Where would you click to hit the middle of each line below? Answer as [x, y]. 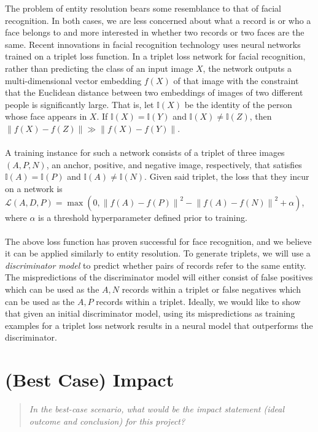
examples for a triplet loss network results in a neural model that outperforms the [159, 325]
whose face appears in [46, 116]
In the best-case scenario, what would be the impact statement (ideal [157, 409]
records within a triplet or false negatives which [211, 289]
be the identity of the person [238, 104]
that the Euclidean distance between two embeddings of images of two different [154, 92]
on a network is [34, 188]
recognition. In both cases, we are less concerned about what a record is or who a [158, 20]
